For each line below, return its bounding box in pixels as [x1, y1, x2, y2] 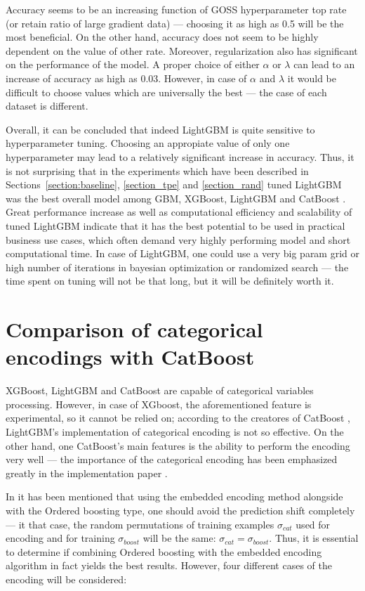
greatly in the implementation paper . [6, 465, 168, 480]
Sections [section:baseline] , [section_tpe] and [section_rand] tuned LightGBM [6, 177, 342, 192]
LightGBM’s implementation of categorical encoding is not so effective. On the [6, 424, 344, 439]
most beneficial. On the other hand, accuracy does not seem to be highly [6, 30, 319, 44]
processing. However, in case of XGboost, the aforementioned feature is [6, 396, 312, 411]
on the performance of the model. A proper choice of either [6, 57, 260, 72]
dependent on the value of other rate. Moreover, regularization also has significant [6, 43, 358, 58]
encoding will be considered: [6, 571, 127, 586]
